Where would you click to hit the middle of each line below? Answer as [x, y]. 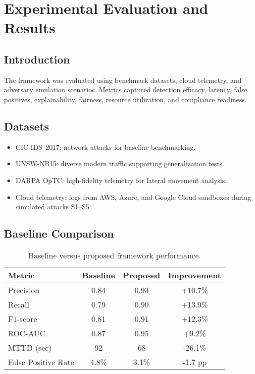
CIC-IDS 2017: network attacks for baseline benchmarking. [105, 147]
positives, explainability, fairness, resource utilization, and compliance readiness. [125, 99]
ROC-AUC [27, 333]
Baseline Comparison [59, 233]
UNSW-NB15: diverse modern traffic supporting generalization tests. [120, 163]
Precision [24, 290]
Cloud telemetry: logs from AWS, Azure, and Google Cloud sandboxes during [133, 197]
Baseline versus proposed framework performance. [114, 255]
